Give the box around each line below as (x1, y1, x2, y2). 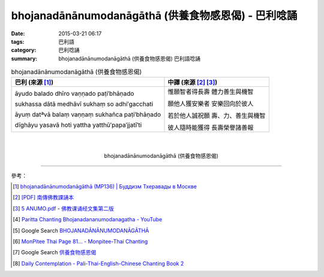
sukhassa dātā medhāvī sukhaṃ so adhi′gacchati (14, 100, 154, 108)
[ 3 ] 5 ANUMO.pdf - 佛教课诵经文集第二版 (13, 205, 114, 212)
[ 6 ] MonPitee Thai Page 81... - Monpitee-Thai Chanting (13, 238, 148, 245)
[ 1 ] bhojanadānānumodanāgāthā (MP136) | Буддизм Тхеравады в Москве (13, 183, 197, 190)
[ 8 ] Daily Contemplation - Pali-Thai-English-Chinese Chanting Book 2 (13, 260, 184, 267)
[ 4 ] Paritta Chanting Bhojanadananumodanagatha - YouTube (13, 216, 163, 223)
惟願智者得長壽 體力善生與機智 (167, 87, 254, 96)
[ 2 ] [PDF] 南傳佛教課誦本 (13, 194, 74, 201)
